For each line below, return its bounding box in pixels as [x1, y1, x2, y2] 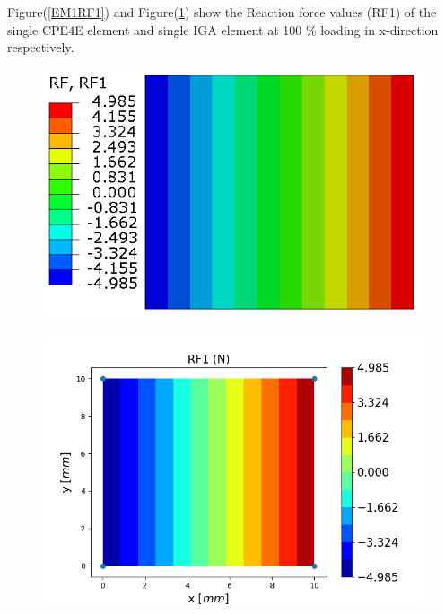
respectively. [7, 38, 74, 57]
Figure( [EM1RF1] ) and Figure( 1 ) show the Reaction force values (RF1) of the [7, 3, 437, 21]
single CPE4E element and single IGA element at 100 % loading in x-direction [7, 20, 439, 39]
